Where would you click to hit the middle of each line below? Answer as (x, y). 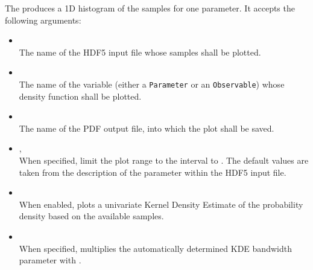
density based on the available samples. (91, 216)
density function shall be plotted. (80, 96)
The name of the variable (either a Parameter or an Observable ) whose (152, 84)
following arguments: (43, 20)
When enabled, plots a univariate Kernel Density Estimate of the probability (161, 204)
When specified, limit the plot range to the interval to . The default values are (164, 160)
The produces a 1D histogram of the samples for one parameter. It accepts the (150, 8)
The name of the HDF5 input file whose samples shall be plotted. (140, 52)
